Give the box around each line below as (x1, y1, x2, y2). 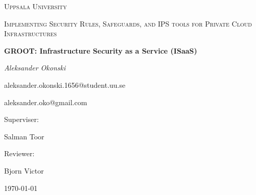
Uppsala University (4, 1, 67, 11)
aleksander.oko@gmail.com (4, 96, 87, 107)
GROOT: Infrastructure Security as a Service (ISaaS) (4, 45, 197, 56)
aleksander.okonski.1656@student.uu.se (4, 79, 126, 90)
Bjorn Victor (4, 165, 44, 176)
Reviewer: (4, 148, 35, 159)
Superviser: (4, 114, 39, 125)
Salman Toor (4, 131, 44, 141)
